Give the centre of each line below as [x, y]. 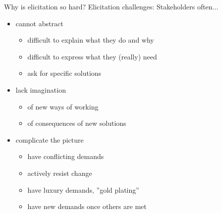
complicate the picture [50, 139]
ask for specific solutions [64, 73]
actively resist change [60, 173]
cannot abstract [39, 23]
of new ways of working [63, 106]
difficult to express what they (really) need [92, 56]
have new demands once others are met [87, 206]
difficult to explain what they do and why [91, 40]
